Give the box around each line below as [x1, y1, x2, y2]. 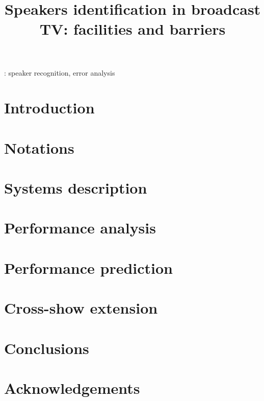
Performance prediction [4, 257, 173, 278]
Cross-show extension [4, 297, 158, 318]
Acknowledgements [4, 377, 140, 398]
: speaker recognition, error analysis [4, 67, 115, 78]
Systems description [4, 177, 147, 198]
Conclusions [4, 337, 89, 358]
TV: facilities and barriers [39, 18, 226, 39]
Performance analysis [4, 217, 156, 238]
